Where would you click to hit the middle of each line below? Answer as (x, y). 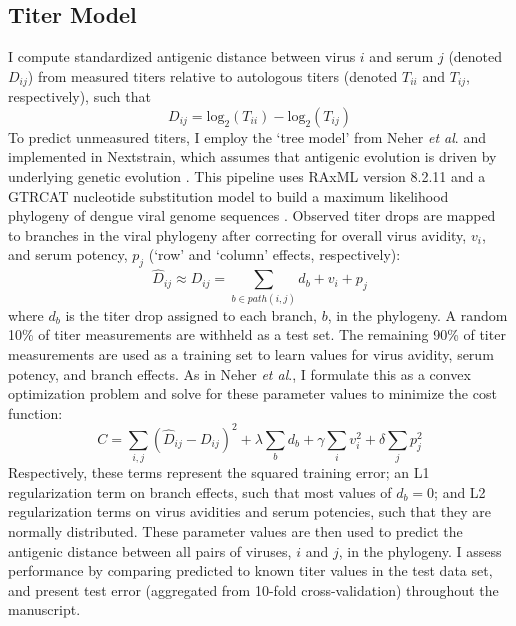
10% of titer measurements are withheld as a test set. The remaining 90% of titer (257, 334)
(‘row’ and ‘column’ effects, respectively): (274, 254)
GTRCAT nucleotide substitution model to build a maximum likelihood (228, 195)
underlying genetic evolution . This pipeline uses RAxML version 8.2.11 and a (247, 176)
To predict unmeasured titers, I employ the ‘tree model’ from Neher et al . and (247, 136)
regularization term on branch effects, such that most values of (200, 491)
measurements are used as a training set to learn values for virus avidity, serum (251, 353)
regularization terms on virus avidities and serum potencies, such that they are (249, 511)
